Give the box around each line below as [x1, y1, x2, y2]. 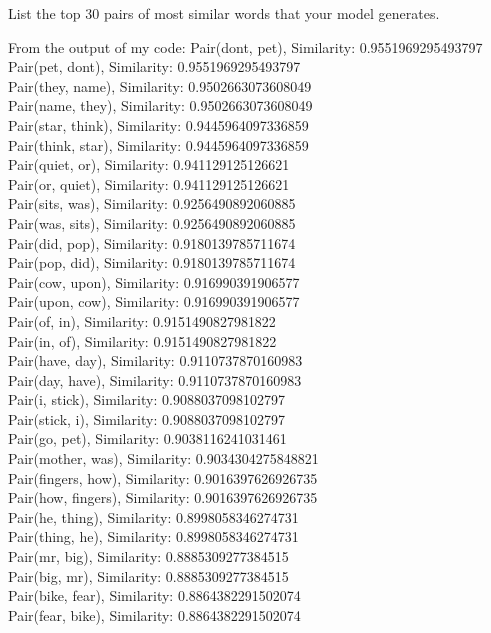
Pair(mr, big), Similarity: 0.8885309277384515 [8, 546, 289, 567]
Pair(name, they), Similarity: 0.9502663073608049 [8, 95, 313, 116]
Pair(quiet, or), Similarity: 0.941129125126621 [8, 154, 290, 175]
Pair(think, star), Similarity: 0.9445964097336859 [8, 134, 309, 155]
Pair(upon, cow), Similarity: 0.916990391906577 [8, 291, 300, 312]
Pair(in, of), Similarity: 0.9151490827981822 [8, 330, 277, 351]
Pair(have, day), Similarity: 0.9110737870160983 [8, 350, 303, 371]
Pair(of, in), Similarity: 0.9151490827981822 [8, 310, 276, 331]
